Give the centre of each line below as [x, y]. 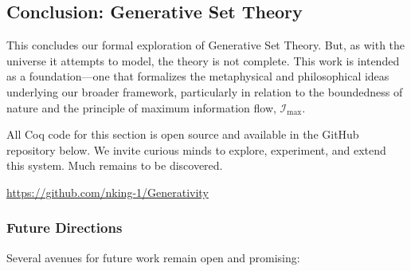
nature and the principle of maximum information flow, [141, 107]
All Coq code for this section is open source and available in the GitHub [183, 134]
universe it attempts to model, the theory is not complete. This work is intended [203, 60]
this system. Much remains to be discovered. [115, 165]
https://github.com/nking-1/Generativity [108, 192]
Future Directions [65, 228]
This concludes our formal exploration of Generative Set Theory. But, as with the [206, 45]
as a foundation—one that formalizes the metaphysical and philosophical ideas [198, 76]
